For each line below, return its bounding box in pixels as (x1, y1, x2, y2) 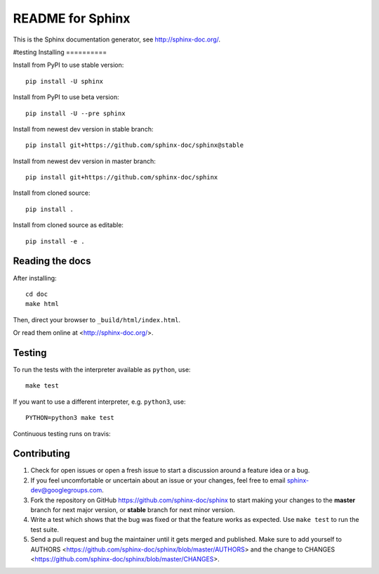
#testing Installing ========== (13, 48, 107, 56)
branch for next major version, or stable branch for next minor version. (30, 506, 235, 514)
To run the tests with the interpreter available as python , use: (13, 366, 191, 374)
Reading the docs (13, 255, 91, 267)
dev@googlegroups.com (30, 486, 102, 495)
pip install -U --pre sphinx (25, 109, 126, 117)
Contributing (13, 447, 70, 460)
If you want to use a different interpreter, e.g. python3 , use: (13, 397, 186, 406)
